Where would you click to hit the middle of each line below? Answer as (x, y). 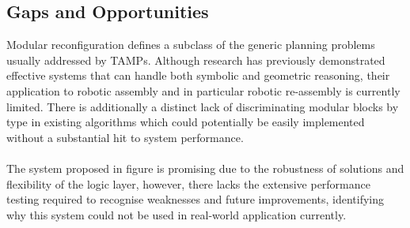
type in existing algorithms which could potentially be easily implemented (186, 122)
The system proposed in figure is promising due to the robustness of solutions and (205, 168)
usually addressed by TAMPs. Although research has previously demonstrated (196, 60)
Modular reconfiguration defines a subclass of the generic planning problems (191, 45)
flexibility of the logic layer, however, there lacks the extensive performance (188, 183)
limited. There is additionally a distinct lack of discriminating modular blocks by (203, 106)
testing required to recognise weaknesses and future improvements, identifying (196, 199)
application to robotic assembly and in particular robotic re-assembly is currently (203, 90)
